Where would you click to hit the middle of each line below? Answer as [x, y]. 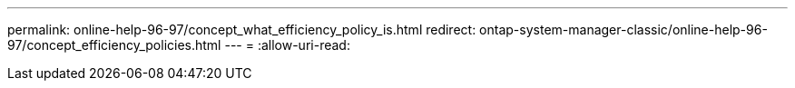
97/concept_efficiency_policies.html [114, 45]
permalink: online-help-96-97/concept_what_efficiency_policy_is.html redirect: [242, 29]
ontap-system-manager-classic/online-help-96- [623, 29]
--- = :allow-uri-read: [287, 45]
